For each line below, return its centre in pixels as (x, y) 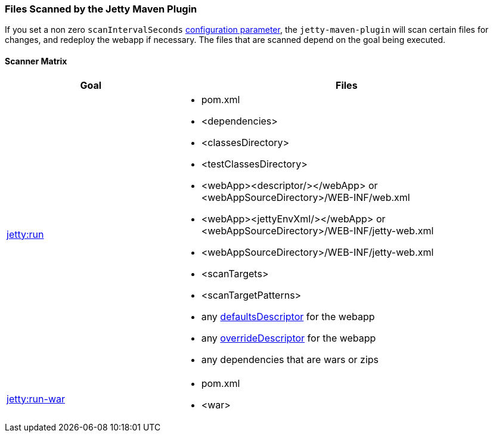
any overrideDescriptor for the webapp (289, 338)
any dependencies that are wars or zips (290, 359)
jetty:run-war (36, 399)
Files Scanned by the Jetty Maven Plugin (101, 9)
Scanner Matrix (36, 61)
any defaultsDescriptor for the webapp (288, 316)
